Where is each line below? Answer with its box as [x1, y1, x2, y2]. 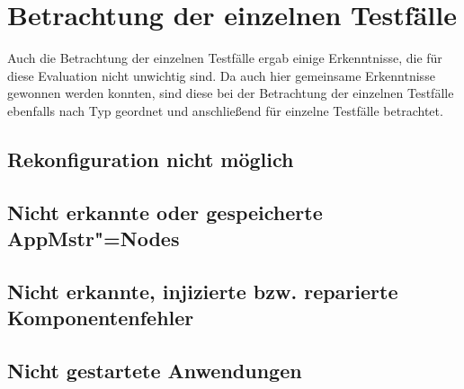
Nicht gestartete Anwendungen [7, 357, 302, 385]
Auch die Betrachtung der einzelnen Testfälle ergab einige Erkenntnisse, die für [7, 49, 442, 67]
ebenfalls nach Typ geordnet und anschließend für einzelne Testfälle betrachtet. [7, 101, 443, 119]
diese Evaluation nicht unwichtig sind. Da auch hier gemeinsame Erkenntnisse [7, 66, 435, 84]
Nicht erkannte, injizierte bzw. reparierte [7, 277, 398, 305]
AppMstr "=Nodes [7, 225, 180, 252]
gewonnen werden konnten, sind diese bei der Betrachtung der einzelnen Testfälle [7, 84, 454, 102]
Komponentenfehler [7, 304, 194, 332]
